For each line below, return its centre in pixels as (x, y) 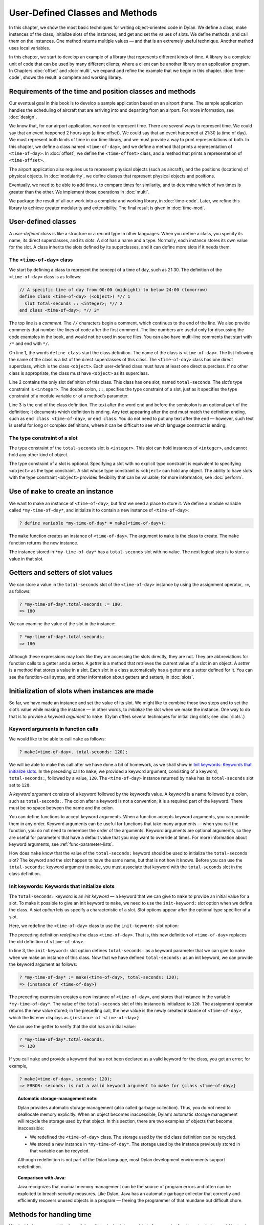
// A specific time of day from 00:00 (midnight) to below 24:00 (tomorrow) (113, 290)
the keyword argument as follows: (43, 964)
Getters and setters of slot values (61, 573)
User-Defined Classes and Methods (83, 13)
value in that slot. (26, 559)
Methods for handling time (50, 1214)
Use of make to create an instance (61, 491)
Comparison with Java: (42, 1178)
